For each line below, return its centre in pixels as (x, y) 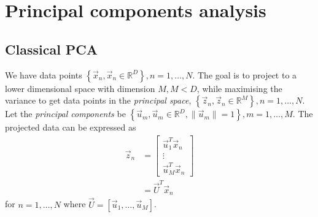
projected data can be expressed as (71, 127)
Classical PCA (52, 49)
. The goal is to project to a (245, 74)
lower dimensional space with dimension (80, 88)
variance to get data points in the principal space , (98, 100)
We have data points (44, 74)
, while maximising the (239, 88)
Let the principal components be (65, 114)
